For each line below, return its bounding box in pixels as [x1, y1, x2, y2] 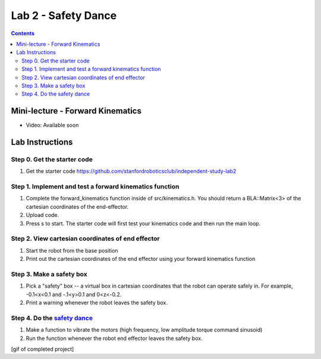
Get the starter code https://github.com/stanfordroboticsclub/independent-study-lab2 [26, 168, 237, 175]
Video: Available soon [26, 122, 79, 129]
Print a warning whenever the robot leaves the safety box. [26, 299, 168, 306]
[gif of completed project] [11, 345, 74, 353]
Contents [11, 30, 35, 37]
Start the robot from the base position [26, 247, 118, 254]
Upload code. [26, 212, 59, 219]
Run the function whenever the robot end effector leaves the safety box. [26, 335, 203, 342]
